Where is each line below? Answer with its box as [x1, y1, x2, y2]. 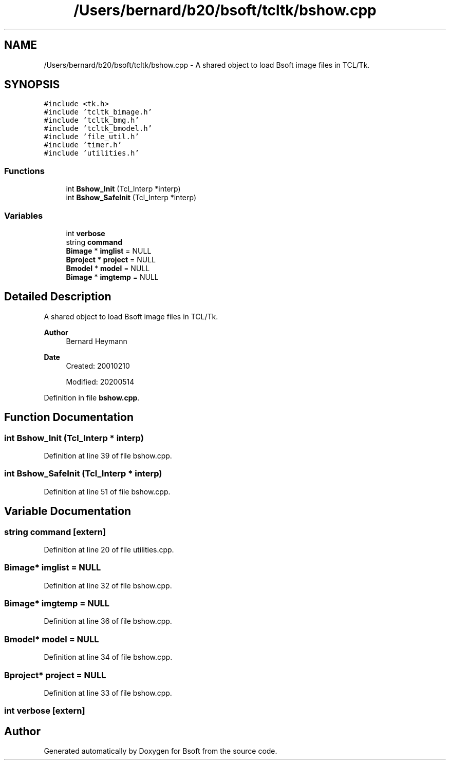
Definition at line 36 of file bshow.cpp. [44, 617, 172, 626]
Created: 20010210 [66, 361, 130, 370]
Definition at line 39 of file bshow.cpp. [44, 451, 172, 460]
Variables [4, 210, 43, 221]
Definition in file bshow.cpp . [44, 393, 140, 402]
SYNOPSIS [4, 78, 60, 91]
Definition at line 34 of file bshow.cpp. [44, 653, 173, 662]
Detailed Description [4, 290, 111, 303]
